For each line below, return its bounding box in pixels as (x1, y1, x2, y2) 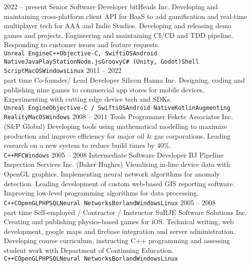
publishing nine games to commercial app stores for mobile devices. (4, 84, 204, 94)
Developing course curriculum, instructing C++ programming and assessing (4, 235, 230, 246)
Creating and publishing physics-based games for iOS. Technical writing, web (4, 216, 234, 227)
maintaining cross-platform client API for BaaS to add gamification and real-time (4, 11, 247, 21)
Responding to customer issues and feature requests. (4, 39, 160, 50)
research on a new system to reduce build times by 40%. (4, 140, 172, 150)
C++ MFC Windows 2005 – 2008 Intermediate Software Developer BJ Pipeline (4, 149, 224, 160)
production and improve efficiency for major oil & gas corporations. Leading (4, 130, 231, 141)
